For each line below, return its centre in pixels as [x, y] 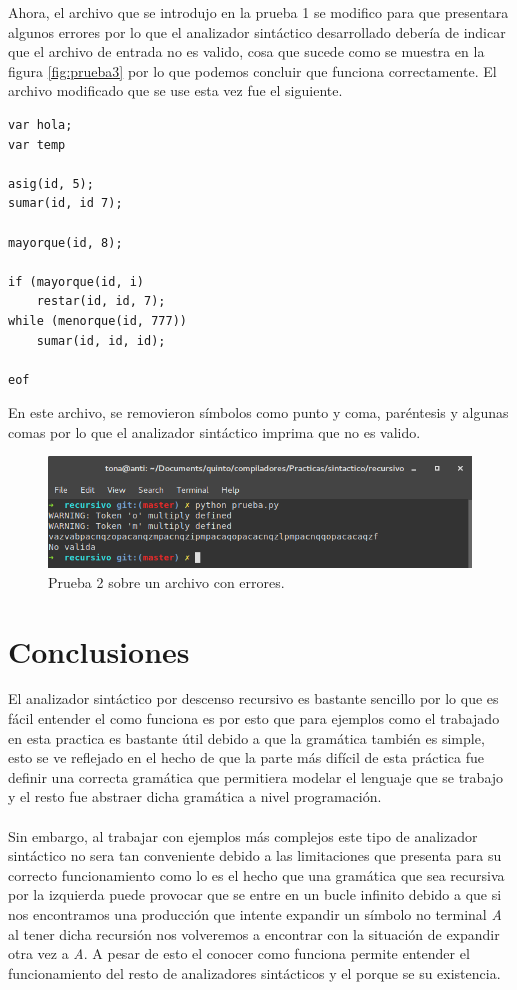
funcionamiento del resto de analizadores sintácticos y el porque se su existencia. [254, 972]
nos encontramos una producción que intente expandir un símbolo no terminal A [255, 913]
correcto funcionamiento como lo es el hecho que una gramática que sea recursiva [256, 874]
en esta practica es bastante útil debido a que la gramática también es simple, [246, 737]
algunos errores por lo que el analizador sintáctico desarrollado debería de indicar [257, 31]
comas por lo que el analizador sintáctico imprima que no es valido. [214, 431]
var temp [37, 144]
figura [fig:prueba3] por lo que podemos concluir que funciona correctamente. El [252, 70]
